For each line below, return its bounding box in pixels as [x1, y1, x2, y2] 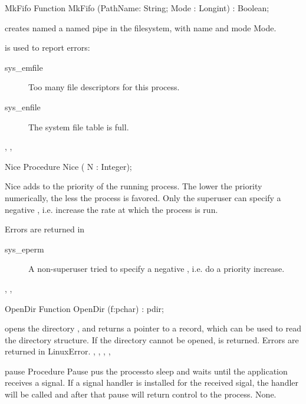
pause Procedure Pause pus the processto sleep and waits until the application [5, 364, 288, 377]
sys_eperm [5, 242, 44, 255]
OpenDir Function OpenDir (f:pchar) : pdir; [5, 302, 164, 314]
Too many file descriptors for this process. [28, 81, 180, 93]
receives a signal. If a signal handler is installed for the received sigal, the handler [5, 376, 299, 389]
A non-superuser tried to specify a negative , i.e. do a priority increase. [28, 262, 285, 275]
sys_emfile [5, 61, 43, 73]
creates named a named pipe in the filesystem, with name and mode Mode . [5, 21, 277, 34]
